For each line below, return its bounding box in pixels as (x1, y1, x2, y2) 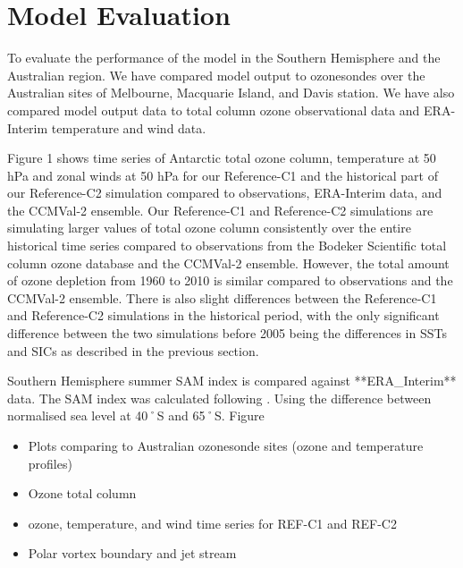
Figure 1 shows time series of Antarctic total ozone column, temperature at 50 (7, 148, 436, 167)
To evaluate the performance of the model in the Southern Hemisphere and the (7, 48, 441, 67)
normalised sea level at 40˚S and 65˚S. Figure (7, 406, 265, 425)
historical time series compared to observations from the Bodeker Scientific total (7, 236, 447, 255)
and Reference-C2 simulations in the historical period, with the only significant (7, 306, 440, 325)
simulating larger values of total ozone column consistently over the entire (7, 218, 411, 237)
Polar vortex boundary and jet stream (28, 544, 237, 563)
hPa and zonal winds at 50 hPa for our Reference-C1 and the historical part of (7, 165, 439, 184)
